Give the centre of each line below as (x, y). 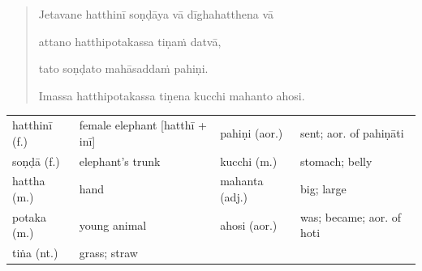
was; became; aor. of (351, 216)
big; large (323, 189)
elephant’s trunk (120, 161)
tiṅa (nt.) (35, 253)
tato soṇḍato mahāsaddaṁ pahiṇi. (123, 68)
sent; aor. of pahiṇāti (352, 132)
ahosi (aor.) (249, 224)
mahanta (242, 181)
